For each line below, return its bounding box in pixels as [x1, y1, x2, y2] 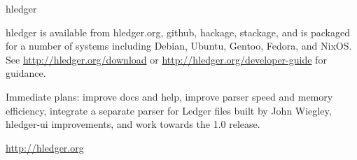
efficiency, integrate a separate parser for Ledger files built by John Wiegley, [6, 103, 332, 117]
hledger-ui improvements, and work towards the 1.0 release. [6, 117, 260, 131]
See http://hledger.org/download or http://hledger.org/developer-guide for [6, 52, 327, 66]
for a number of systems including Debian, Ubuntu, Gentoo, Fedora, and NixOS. [6, 38, 352, 53]
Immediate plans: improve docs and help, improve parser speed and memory [6, 89, 333, 103]
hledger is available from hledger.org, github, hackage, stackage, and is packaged [6, 24, 350, 39]
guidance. [6, 66, 46, 80]
